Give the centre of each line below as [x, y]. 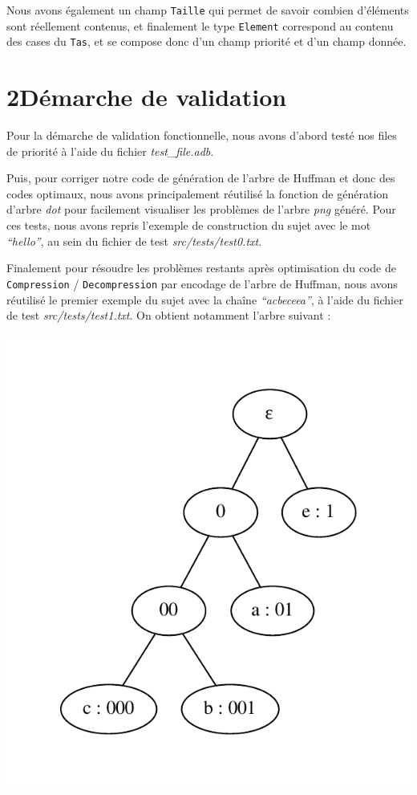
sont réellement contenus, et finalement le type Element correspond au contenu [200, 25]
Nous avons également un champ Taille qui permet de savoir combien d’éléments [208, 10]
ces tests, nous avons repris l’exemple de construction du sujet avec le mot [189, 225]
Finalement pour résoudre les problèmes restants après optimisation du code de [201, 268]
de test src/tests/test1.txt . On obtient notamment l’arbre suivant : [169, 315]
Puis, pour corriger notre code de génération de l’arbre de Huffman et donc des [201, 178]
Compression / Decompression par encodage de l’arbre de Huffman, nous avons [202, 283]
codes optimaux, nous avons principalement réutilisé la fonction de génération [198, 193]
